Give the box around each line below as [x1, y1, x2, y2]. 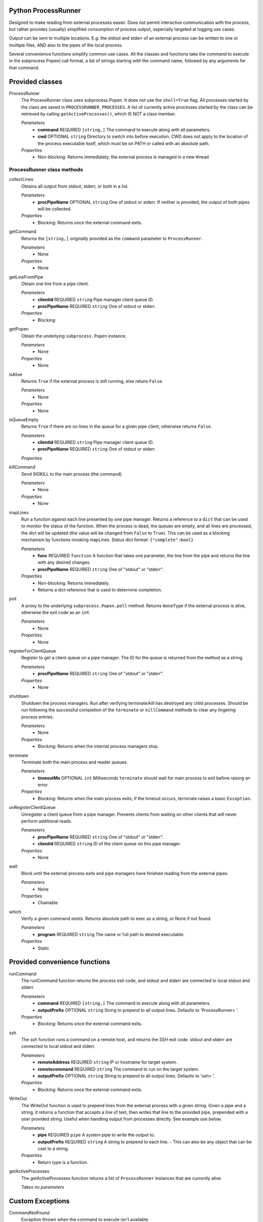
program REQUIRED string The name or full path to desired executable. [38, 931, 185, 937]
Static [38, 945, 50, 951]
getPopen [9, 326, 29, 332]
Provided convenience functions [9, 958, 111, 966]
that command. [9, 65, 39, 70]
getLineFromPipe [9, 274, 43, 280]
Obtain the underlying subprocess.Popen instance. [21, 333, 127, 339]
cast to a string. [38, 1145, 69, 1151]
